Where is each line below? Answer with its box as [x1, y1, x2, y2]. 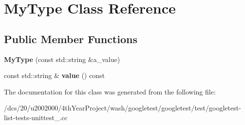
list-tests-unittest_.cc [4, 112, 68, 122]
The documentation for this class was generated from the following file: [4, 86, 216, 96]
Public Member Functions [4, 31, 137, 46]
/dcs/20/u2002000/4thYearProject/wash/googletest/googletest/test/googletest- [4, 103, 241, 113]
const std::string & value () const [4, 70, 105, 80]
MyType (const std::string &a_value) [4, 54, 120, 64]
